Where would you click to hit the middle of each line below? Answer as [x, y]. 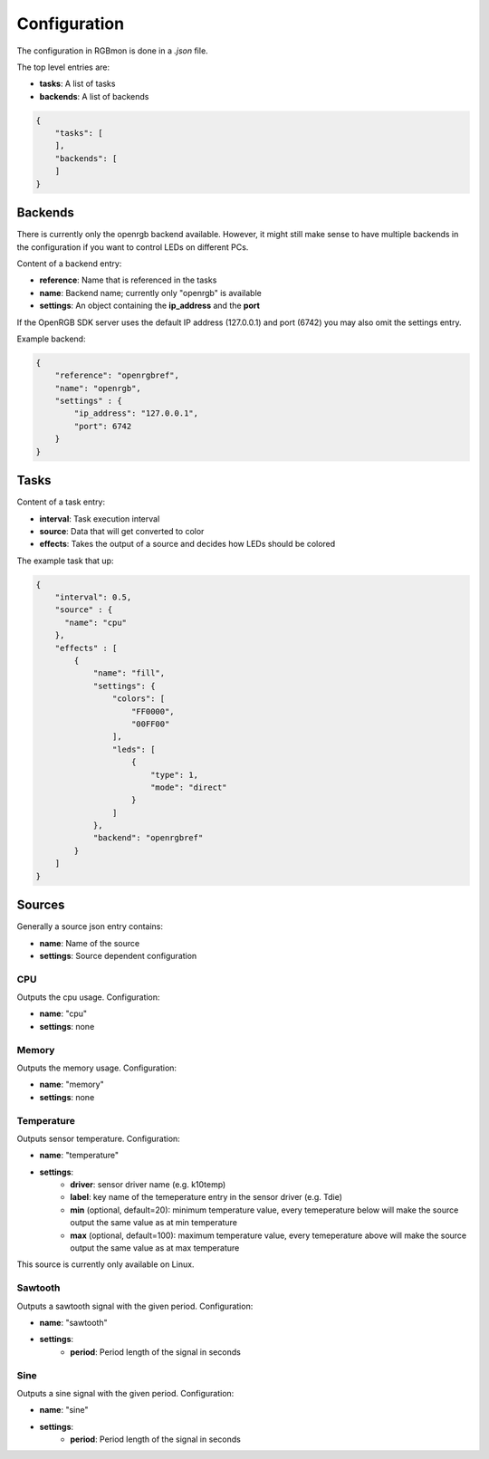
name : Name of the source [90, 943]
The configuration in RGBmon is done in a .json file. [112, 51]
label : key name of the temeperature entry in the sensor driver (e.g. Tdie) [206, 1197]
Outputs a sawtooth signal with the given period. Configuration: [135, 1306]
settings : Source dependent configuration [118, 955]
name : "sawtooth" [73, 1322]
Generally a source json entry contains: [90, 926]
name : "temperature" [79, 1156]
